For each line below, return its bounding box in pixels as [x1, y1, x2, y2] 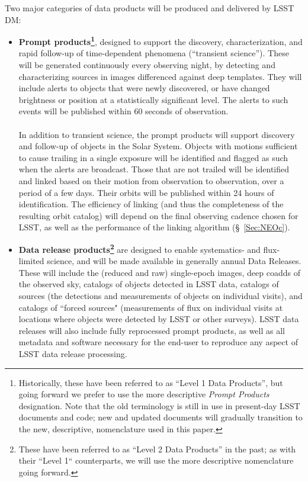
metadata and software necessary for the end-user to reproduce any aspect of [18, 336, 298, 348]
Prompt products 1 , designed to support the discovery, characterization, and [18, 34, 303, 47]
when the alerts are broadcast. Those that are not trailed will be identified [18, 163, 289, 175]
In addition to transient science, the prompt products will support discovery [18, 128, 295, 140]
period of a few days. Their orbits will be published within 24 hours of [18, 186, 274, 198]
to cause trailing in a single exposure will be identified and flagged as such [18, 151, 288, 163]
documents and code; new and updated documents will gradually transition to [18, 411, 303, 423]
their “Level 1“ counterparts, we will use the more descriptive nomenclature [18, 454, 294, 467]
